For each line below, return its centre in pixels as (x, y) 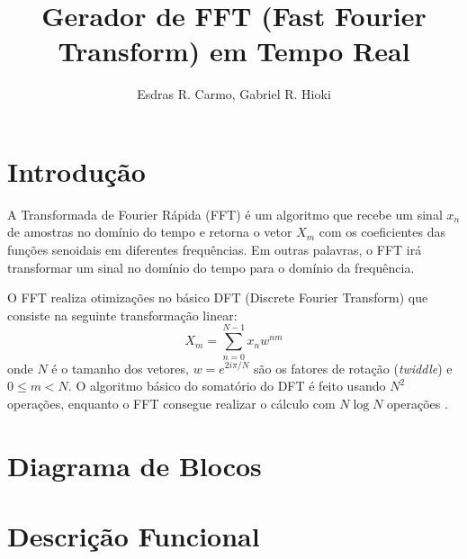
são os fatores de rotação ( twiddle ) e (353, 368)
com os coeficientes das (382, 232)
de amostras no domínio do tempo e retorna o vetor (150, 232)
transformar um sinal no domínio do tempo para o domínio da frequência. (211, 267)
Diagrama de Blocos (135, 465)
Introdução (76, 171)
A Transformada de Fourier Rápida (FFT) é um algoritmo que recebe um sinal (225, 214)
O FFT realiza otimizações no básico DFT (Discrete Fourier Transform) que (218, 298)
